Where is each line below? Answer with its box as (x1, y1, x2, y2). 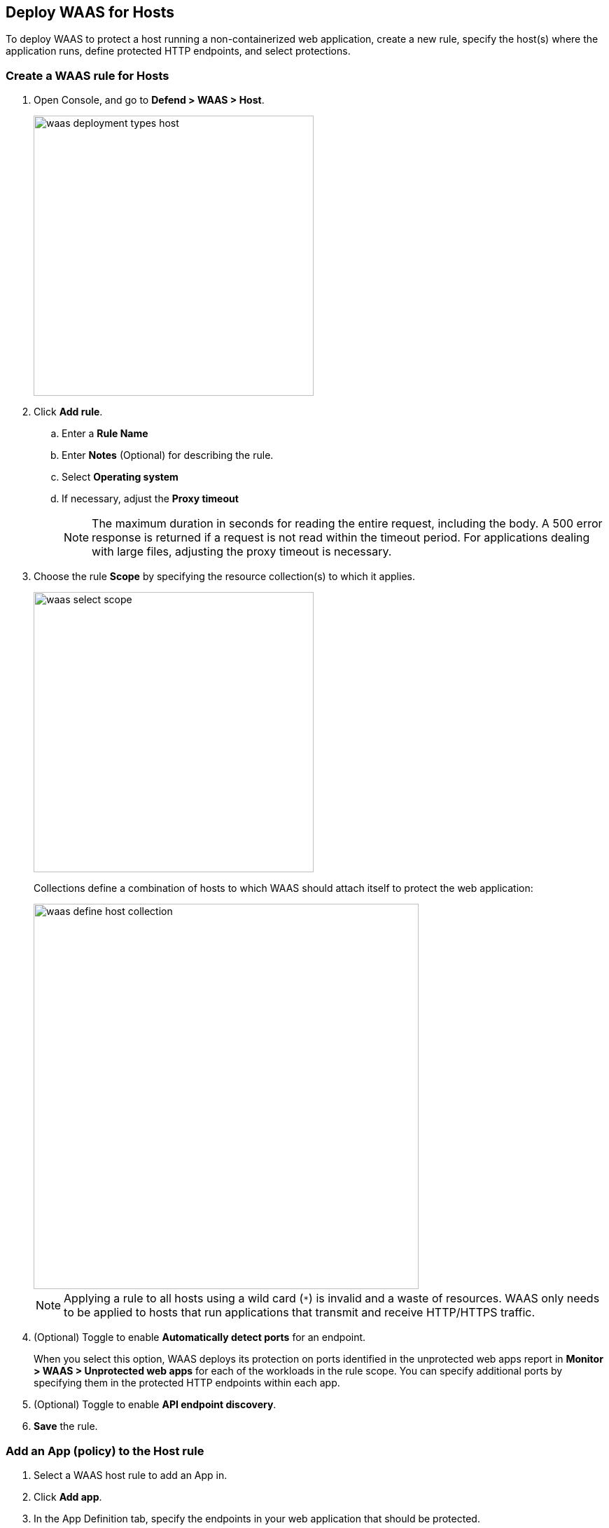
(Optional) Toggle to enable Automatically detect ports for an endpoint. (34, 1331, 366, 1344)
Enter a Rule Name (62, 427, 148, 440)
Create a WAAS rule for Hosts (6, 68, 169, 83)
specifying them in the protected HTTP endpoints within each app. (34, 1377, 340, 1389)
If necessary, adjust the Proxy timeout (62, 493, 239, 505)
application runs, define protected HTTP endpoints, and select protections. (6, 45, 351, 57)
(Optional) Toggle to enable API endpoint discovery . (34, 1398, 276, 1411)
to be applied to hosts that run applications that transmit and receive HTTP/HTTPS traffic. (64, 1305, 535, 1320)
